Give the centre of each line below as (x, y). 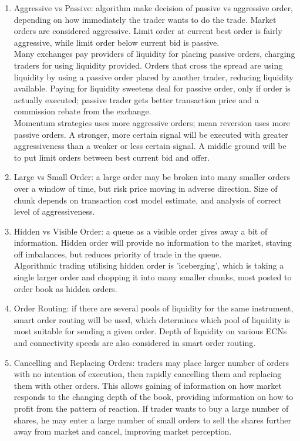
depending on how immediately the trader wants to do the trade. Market (145, 19)
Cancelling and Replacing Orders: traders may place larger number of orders (151, 362)
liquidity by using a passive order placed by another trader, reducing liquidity (154, 77)
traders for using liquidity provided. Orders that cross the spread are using (148, 65)
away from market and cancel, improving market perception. (123, 431)
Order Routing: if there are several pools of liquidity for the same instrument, (154, 308)
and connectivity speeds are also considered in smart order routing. (135, 343)
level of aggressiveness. (54, 211)
